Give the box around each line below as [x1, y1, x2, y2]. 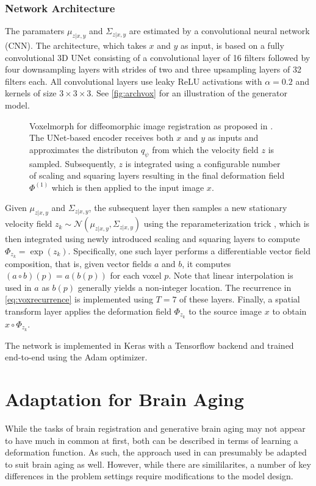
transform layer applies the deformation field [5, 304, 171, 317]
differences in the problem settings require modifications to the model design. [5, 470, 293, 482]
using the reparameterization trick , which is [143, 217, 310, 230]
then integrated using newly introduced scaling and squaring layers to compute [5, 232, 300, 245]
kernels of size [5, 87, 57, 99]
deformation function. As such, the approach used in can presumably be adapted [5, 446, 307, 459]
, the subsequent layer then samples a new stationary [88, 201, 287, 214]
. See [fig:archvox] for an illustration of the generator [91, 87, 287, 99]
